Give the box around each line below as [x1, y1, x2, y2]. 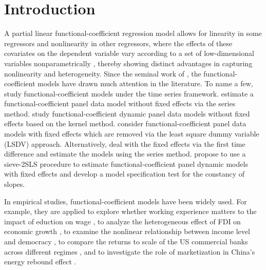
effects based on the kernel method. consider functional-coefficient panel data [4, 118, 246, 129]
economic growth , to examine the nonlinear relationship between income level [4, 226, 250, 237]
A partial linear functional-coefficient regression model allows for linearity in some [4, 28, 262, 38]
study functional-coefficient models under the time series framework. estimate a [4, 88, 254, 99]
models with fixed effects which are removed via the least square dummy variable [4, 128, 259, 139]
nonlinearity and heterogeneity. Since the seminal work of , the [4, 68, 201, 79]
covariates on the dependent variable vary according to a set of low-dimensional [4, 48, 254, 59]
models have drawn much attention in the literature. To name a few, [37, 78, 253, 89]
